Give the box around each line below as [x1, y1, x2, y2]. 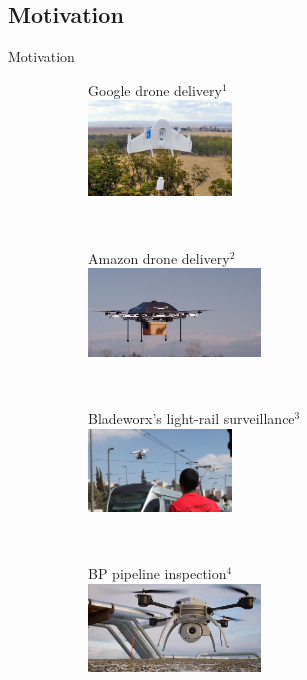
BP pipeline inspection [88, 563, 227, 584]
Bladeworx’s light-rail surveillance [88, 408, 295, 429]
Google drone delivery [88, 79, 222, 100]
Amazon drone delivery [88, 247, 230, 268]
